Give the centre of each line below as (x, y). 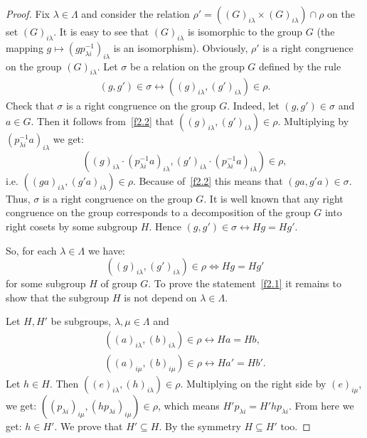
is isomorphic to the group (245, 31)
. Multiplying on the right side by (253, 384)
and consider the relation (135, 14)
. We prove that (89, 426)
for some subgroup (46, 283)
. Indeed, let (253, 106)
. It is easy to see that (101, 31)
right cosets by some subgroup (72, 226)
